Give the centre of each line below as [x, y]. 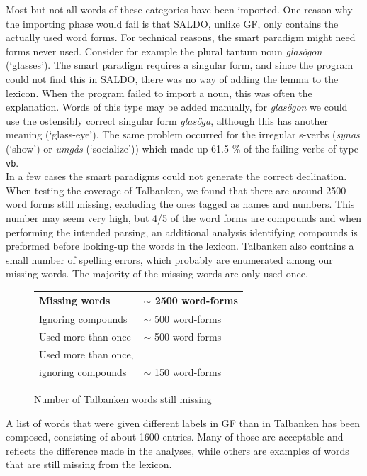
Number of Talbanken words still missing [123, 398]
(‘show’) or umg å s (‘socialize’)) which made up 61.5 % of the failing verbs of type [182, 148]
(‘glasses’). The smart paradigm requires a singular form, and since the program [180, 65]
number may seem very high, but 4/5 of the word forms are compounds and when [184, 217]
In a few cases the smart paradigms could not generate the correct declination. [176, 176]
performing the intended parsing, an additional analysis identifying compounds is [182, 232]
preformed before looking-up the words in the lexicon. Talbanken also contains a [180, 246]
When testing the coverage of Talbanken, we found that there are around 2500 [176, 190]
